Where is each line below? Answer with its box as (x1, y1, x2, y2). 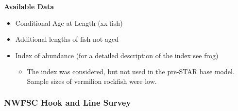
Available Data (4, 1, 54, 11)
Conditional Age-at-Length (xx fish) (15, 17, 123, 28)
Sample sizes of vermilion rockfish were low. (27, 76, 157, 86)
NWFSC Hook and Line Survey (4, 96, 131, 109)
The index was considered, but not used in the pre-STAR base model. (27, 66, 235, 77)
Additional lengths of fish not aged (15, 34, 119, 44)
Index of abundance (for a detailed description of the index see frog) (15, 50, 219, 60)
